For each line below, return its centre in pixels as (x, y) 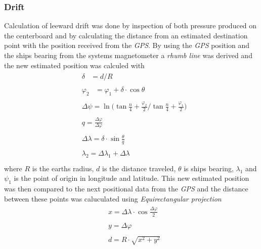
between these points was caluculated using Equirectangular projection (113, 198)
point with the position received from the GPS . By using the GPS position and (127, 45)
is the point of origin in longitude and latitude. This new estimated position (132, 178)
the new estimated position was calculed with (74, 65)
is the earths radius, (63, 168)
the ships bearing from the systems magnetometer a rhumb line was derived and (128, 55)
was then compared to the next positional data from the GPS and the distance (126, 189)
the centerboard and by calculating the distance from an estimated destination (126, 35)
